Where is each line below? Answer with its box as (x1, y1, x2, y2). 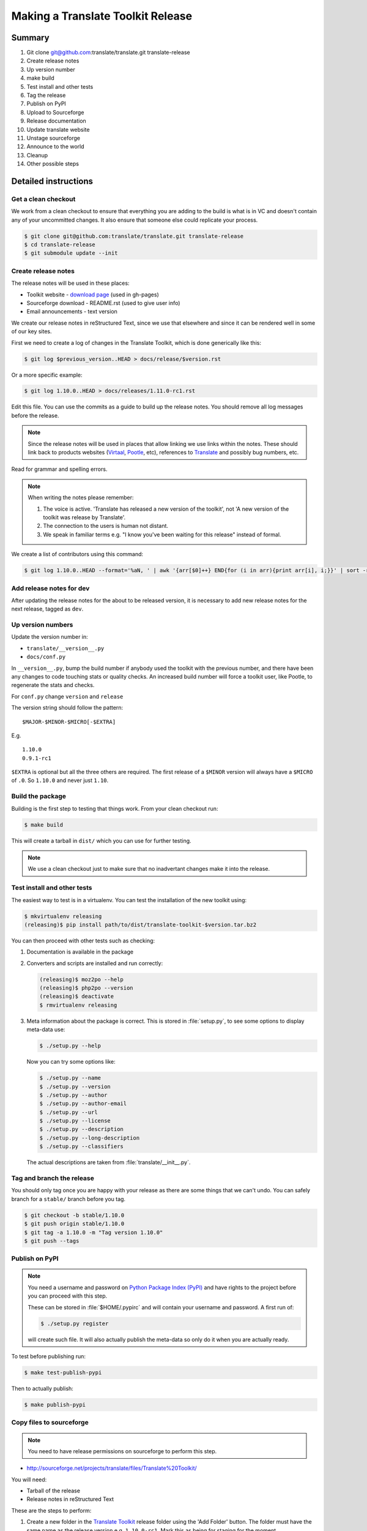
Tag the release (26, 92, 66, 99)
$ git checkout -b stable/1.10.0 (24, 1211, 125, 1219)
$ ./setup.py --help (39, 1042, 101, 1050)
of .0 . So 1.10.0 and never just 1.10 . (11, 777, 109, 784)
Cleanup (26, 151, 48, 159)
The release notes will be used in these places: (11, 279, 130, 287)
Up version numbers (11, 620, 73, 629)
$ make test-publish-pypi (24, 1369, 102, 1376)
